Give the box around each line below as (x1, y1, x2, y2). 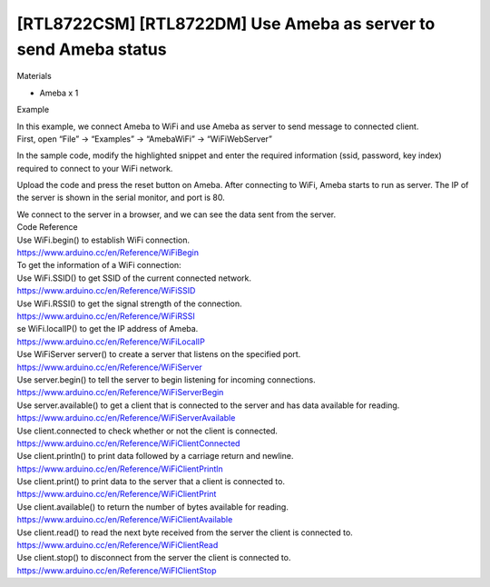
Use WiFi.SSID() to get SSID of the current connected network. (16, 273, 252, 284)
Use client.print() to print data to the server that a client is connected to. (16, 476, 286, 487)
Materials (16, 71, 52, 82)
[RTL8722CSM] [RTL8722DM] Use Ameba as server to (16, 14, 436, 34)
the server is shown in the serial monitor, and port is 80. (16, 192, 226, 204)
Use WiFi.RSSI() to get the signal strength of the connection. (16, 298, 242, 309)
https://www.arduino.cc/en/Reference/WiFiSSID (16, 285, 196, 296)
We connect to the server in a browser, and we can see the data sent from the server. (16, 209, 337, 220)
